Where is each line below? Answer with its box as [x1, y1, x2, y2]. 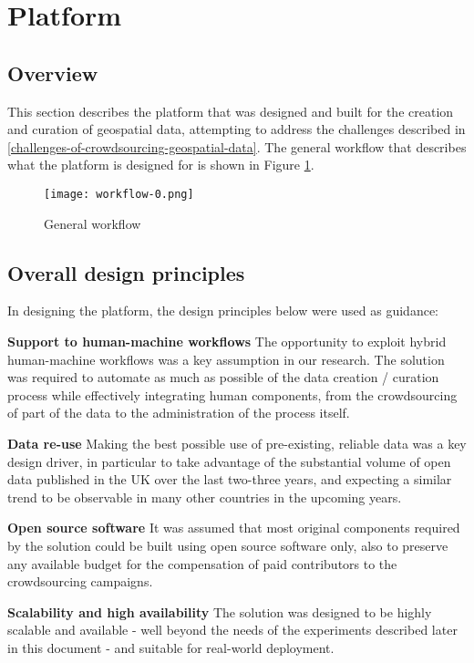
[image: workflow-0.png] [44, 187, 194, 201]
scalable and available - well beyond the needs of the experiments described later [7, 620, 458, 639]
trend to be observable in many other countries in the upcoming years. [7, 487, 402, 506]
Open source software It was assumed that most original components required [7, 518, 460, 537]
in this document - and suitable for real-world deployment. [7, 637, 335, 657]
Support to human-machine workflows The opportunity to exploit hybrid [7, 332, 447, 350]
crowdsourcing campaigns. [7, 572, 153, 591]
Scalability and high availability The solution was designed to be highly [7, 602, 432, 621]
